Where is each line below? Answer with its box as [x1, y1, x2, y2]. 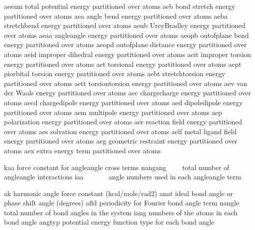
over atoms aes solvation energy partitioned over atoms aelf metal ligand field [4, 126, 237, 136]
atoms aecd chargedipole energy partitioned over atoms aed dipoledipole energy [4, 97, 243, 107]
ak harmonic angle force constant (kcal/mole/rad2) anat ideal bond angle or [4, 188, 233, 198]
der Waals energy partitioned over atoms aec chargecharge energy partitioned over [4, 87, 251, 98]
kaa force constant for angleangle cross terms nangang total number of [4, 162, 229, 172]
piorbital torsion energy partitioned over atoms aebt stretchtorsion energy [4, 68, 226, 79]
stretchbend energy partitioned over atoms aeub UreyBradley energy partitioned [4, 20, 246, 30]
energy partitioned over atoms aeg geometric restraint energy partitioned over [4, 136, 238, 146]
